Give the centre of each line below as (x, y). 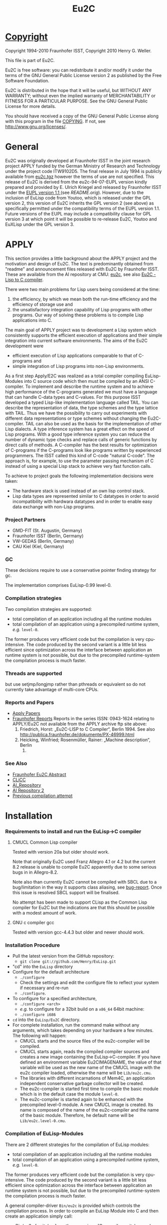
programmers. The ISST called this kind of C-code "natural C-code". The (80, 455)
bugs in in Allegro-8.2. (35, 872)
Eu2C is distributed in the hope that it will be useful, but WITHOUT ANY (78, 90)
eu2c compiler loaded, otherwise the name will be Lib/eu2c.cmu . (86, 1073)
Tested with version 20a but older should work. (61, 852)
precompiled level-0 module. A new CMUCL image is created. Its (86, 1105)
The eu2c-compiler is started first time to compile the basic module (89, 1089)
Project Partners (25, 519)
